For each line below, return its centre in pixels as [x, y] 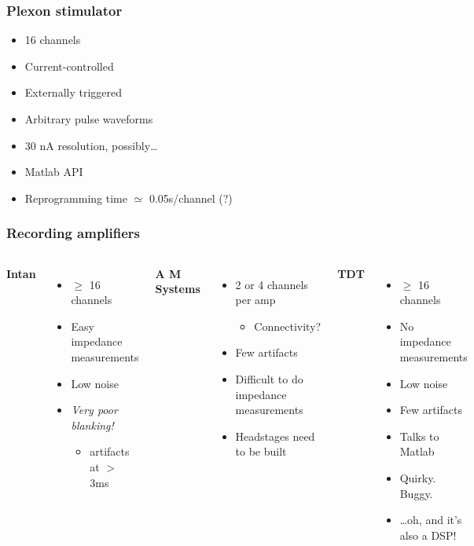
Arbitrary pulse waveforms [89, 119]
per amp [255, 300]
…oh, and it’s [431, 520]
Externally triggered [73, 92]
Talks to [419, 436]
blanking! [92, 425]
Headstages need [275, 436]
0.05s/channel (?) [191, 198]
